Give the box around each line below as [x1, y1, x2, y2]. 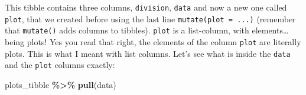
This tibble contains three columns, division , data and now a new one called [5, 1, 287, 13]
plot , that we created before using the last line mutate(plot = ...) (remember [5, 12, 296, 25]
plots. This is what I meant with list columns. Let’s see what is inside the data [5, 47, 291, 59]
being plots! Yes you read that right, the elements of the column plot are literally [5, 35, 301, 48]
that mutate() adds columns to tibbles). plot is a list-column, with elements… [5, 24, 289, 36]
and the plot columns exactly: [5, 59, 115, 71]
